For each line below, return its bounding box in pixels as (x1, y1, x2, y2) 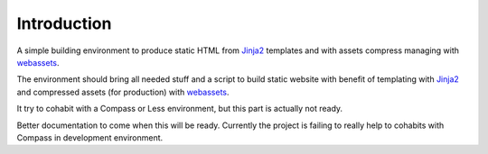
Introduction (16, 14, 112, 33)
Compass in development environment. (16, 131, 164, 143)
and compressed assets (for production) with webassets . (16, 86, 230, 97)
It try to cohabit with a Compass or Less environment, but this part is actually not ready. (16, 104, 343, 114)
